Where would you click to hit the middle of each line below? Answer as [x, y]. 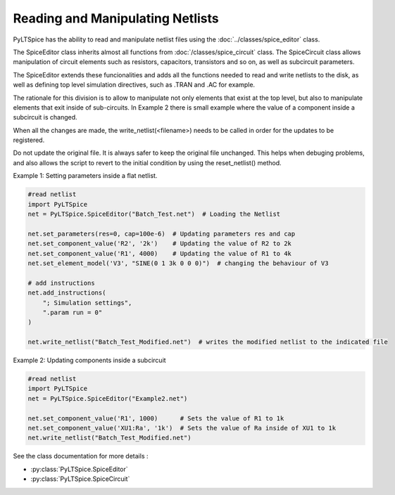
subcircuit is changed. [45, 117]
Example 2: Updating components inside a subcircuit [89, 360]
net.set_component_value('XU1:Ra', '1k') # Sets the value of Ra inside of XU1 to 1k [182, 428]
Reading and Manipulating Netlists [116, 18]
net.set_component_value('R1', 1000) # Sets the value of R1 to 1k [156, 418]
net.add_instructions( [67, 293]
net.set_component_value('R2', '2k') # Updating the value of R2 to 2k [160, 244]
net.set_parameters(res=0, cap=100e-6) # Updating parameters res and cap [162, 233]
